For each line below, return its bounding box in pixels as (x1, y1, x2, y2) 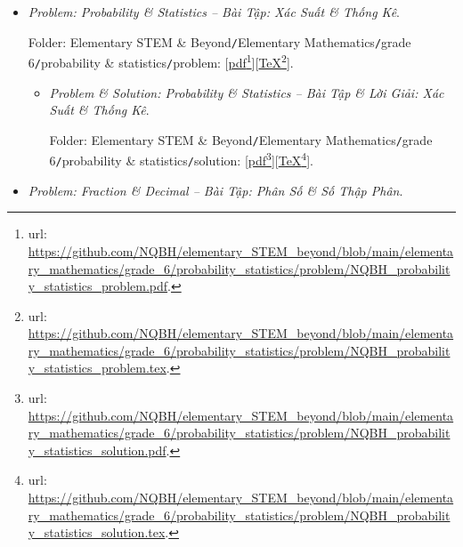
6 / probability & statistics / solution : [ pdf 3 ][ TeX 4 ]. (49, 149, 313, 170)
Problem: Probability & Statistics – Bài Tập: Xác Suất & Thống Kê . (28, 3, 400, 20)
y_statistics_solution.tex (28, 523, 166, 542)
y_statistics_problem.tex (28, 358, 167, 377)
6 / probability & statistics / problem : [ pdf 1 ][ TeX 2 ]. (28, 51, 294, 71)
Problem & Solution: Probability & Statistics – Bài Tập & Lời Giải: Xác (49, 83, 444, 101)
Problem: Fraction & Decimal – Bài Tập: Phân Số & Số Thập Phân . (28, 181, 403, 199)
